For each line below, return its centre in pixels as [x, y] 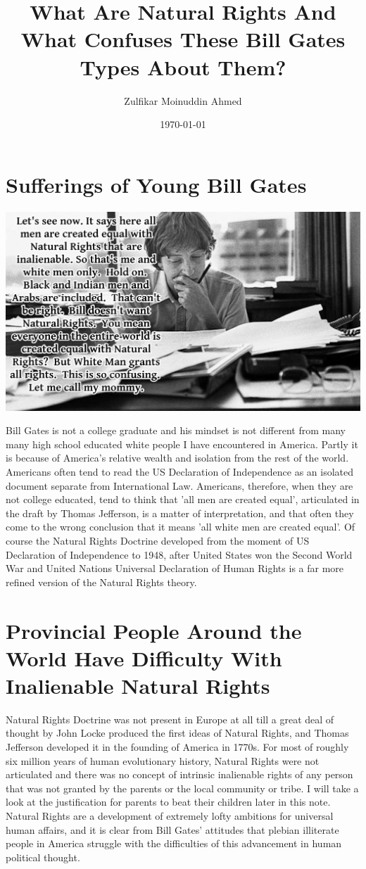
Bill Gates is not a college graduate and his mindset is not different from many [176, 430]
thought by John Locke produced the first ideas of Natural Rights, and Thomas [177, 733]
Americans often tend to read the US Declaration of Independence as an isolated [180, 471]
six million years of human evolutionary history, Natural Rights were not [163, 760]
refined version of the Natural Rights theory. [101, 582]
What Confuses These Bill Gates [183, 39]
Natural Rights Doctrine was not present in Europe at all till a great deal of [170, 719]
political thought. [43, 857]
